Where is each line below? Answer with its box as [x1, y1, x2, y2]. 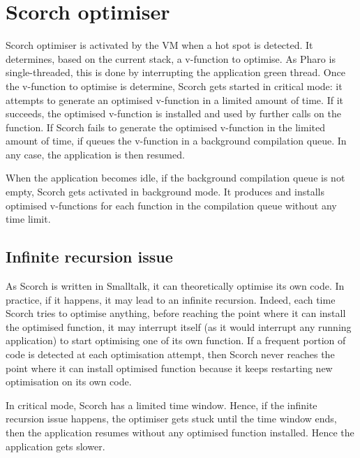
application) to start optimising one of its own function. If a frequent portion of [6, 333, 346, 348]
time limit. [6, 212, 51, 226]
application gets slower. [6, 438, 105, 453]
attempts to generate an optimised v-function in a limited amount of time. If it [6, 92, 343, 107]
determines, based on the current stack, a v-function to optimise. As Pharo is [6, 51, 336, 66]
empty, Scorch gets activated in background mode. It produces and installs [6, 184, 324, 199]
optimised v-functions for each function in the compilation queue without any [6, 198, 337, 212]
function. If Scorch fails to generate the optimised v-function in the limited [6, 119, 325, 134]
